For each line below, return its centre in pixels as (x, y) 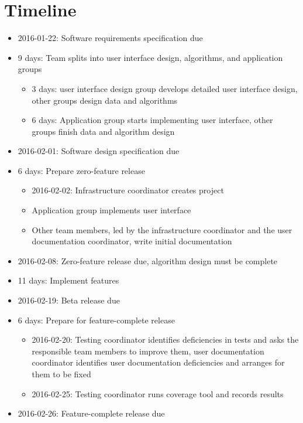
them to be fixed (61, 374)
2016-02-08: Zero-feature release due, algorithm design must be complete (148, 260)
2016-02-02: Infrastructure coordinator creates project (128, 190)
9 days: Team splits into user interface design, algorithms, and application (150, 57)
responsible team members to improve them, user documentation (148, 351)
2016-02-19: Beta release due (69, 300)
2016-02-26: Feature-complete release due (91, 413)
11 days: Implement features (68, 280)
